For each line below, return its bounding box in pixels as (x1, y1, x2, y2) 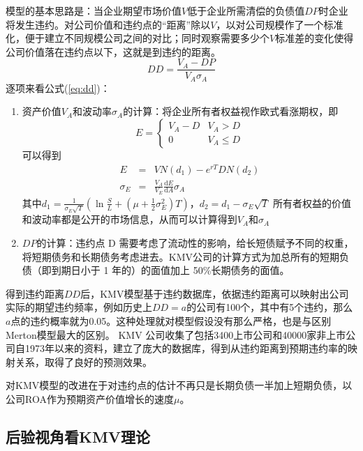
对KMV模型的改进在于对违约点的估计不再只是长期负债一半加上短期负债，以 (6, 378, 353, 392)
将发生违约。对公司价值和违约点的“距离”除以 (6, 17, 211, 31)
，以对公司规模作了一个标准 (216, 17, 343, 31)
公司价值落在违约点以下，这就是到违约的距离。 (6, 44, 221, 59)
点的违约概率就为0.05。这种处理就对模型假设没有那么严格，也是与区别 (10, 314, 332, 328)
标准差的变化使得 (275, 31, 354, 45)
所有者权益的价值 (273, 195, 352, 210)
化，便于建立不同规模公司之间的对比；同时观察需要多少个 (6, 31, 269, 45)
